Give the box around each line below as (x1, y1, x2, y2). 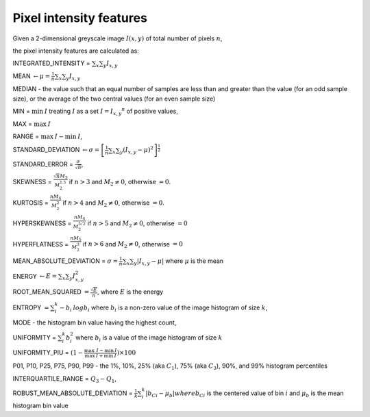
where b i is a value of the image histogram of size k (75, 333, 223, 343)
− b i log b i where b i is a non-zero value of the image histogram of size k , (59, 303, 268, 313)
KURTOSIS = (12, 199, 49, 207)
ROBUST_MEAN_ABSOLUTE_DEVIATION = (12, 389, 133, 397)
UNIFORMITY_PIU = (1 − (12, 349, 84, 357)
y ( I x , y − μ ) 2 (120, 144, 154, 155)
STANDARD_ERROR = (12, 160, 74, 168)
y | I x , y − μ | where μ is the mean (134, 257, 224, 266)
